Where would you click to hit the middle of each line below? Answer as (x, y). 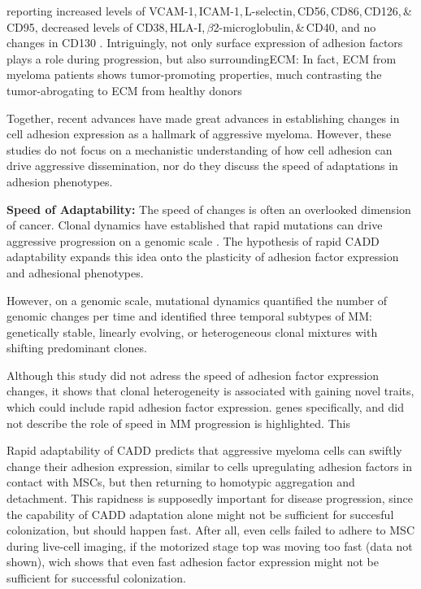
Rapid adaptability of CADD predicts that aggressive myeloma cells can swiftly (204, 450)
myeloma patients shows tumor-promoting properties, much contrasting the (194, 74)
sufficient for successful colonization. (96, 578)
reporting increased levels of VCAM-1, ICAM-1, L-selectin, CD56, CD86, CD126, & (209, 11)
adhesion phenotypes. (60, 181)
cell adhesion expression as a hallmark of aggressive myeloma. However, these (199, 134)
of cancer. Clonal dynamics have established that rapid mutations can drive (195, 225)
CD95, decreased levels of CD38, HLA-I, (106, 26)
